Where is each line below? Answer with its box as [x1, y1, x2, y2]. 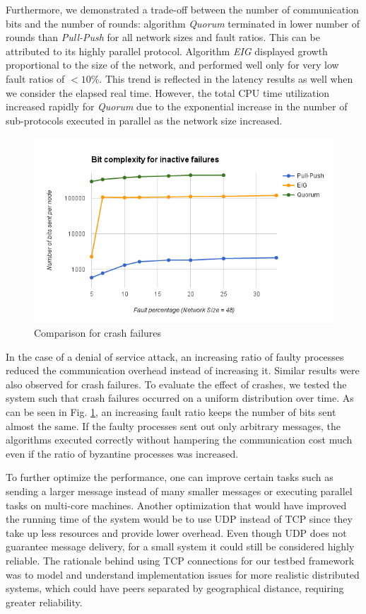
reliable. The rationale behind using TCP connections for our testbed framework [6, 553, 355, 568]
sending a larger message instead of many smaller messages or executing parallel [6, 484, 353, 499]
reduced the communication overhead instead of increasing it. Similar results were [6, 363, 360, 378]
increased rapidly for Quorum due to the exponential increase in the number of [6, 99, 348, 114]
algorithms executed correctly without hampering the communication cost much [6, 432, 353, 447]
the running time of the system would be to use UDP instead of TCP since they [6, 511, 353, 526]
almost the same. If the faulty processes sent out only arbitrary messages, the [6, 418, 341, 433]
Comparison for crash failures [34, 325, 162, 340]
